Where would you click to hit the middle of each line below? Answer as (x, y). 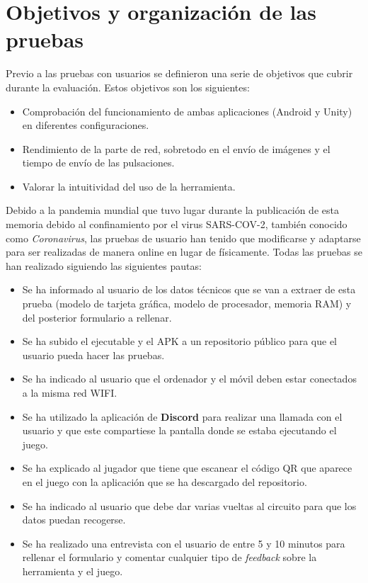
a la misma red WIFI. (70, 392)
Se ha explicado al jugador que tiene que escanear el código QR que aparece (187, 468)
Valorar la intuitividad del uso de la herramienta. (129, 186)
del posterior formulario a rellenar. (97, 317)
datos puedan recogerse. (74, 520)
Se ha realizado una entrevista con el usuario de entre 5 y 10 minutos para (184, 543)
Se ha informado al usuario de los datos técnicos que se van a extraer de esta (189, 289)
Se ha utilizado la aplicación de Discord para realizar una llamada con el (182, 416)
